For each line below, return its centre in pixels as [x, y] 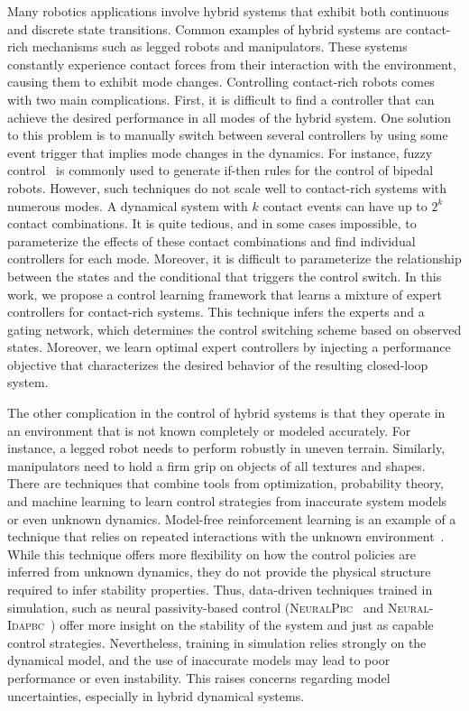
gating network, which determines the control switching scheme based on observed [234, 329]
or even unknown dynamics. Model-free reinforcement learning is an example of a [232, 518]
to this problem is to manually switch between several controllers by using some [228, 135]
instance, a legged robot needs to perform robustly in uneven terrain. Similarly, [226, 448]
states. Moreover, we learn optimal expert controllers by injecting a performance [229, 347]
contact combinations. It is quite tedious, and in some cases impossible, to [212, 223]
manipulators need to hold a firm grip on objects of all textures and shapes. [216, 465]
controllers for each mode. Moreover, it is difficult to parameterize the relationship [234, 259]
